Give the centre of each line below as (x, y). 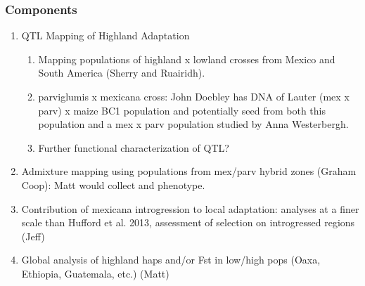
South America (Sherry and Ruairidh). (122, 73)
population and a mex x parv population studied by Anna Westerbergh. (193, 124)
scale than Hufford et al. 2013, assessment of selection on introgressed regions (188, 222)
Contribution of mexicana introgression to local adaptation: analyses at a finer (190, 208)
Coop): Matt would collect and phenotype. (113, 184)
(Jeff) (33, 236)
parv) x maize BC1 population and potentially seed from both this (182, 110)
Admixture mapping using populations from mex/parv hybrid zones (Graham (189, 171)
